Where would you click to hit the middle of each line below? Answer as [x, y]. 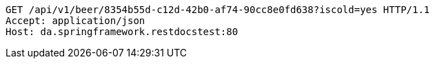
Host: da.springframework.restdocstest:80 [122, 32]
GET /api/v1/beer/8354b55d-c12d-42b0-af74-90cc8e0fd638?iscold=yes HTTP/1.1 [218, 10]
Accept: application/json [75, 21]
